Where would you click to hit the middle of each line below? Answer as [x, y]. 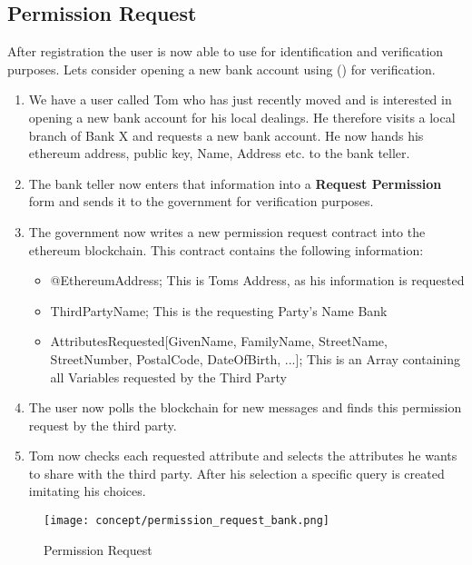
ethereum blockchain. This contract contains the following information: [226, 249]
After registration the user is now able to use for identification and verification [226, 51]
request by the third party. [103, 425]
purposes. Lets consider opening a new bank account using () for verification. [221, 69]
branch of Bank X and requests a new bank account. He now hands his [226, 135]
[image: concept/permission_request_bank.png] [187, 521]
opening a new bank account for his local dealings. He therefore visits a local [242, 117]
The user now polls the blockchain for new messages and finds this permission [245, 407]
